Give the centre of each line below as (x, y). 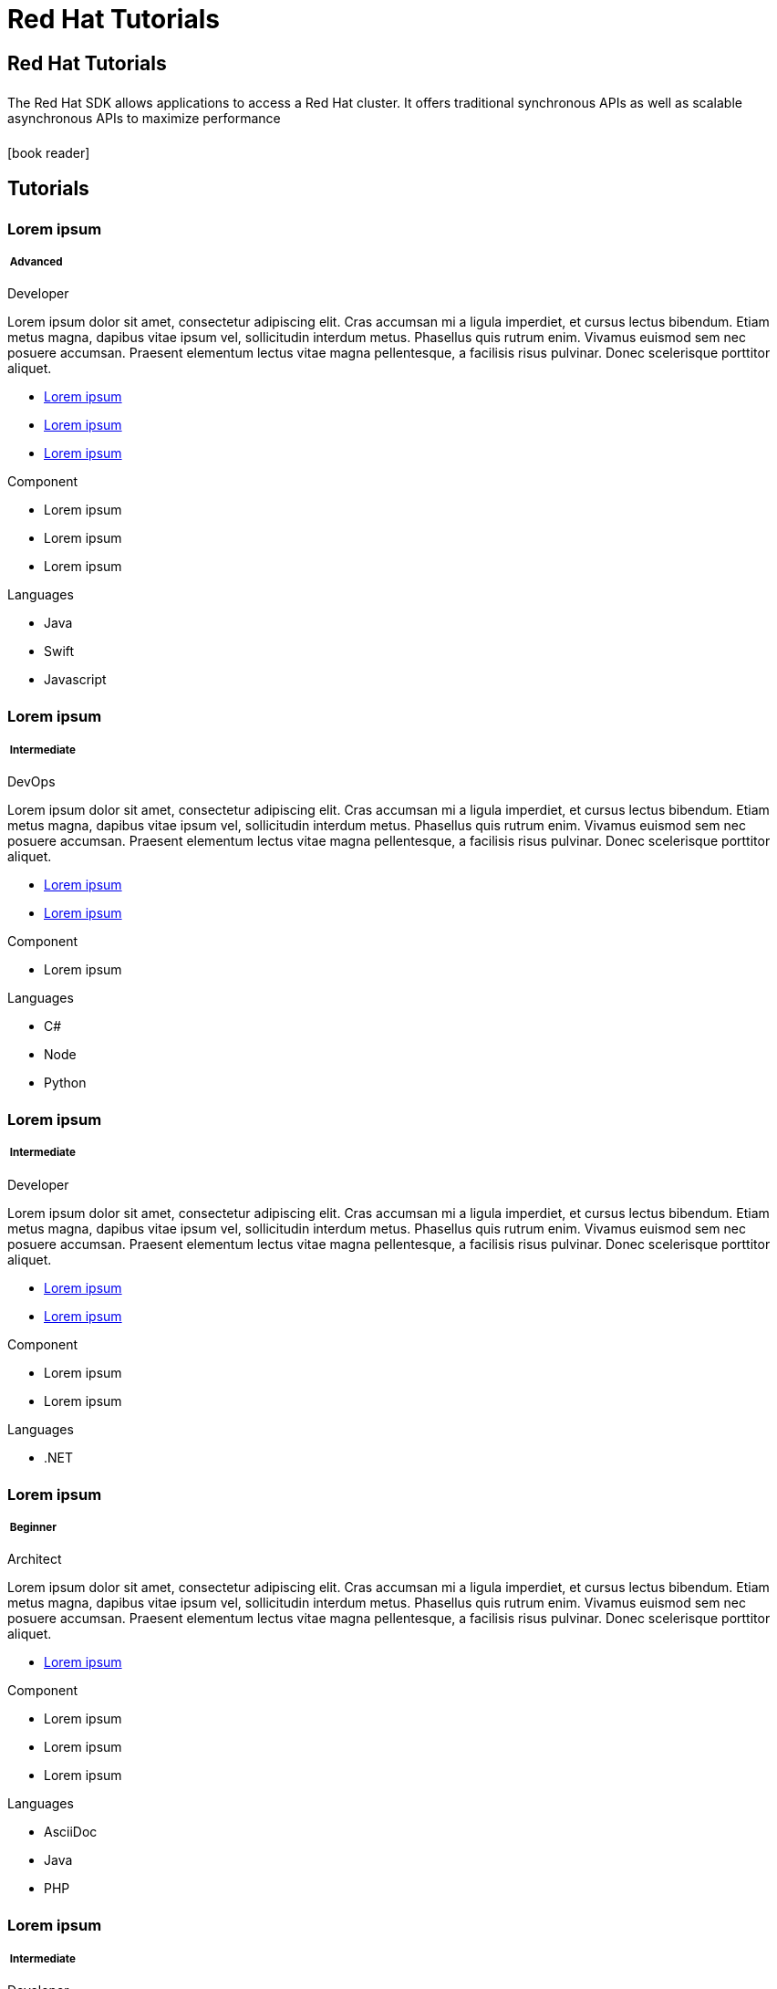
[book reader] (49, 153)
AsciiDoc (71, 1832)
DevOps (31, 782)
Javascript (75, 680)
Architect (35, 1559)
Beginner (33, 1527)
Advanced (36, 262)
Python (65, 1083)
